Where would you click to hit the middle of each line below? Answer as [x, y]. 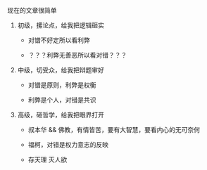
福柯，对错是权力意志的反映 [68, 145]
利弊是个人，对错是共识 [62, 100]
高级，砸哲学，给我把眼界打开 [61, 115]
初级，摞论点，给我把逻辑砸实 [61, 25]
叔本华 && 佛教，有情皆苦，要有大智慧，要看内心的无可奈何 [114, 130]
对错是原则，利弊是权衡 [62, 85]
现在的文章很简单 [32, 10]
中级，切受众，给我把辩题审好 [61, 70]
